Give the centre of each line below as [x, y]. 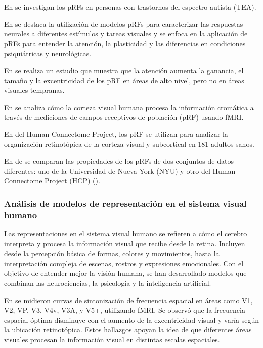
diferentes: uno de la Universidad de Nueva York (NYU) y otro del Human [120, 170]
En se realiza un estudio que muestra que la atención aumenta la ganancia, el [124, 70]
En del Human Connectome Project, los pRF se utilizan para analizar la [116, 134]
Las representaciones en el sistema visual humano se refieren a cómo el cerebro [126, 234]
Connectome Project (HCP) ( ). [52, 181]
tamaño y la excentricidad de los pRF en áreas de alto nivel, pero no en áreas [124, 80]
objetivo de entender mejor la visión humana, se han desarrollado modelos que [125, 273]
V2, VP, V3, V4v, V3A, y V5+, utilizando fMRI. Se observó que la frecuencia [125, 310]
